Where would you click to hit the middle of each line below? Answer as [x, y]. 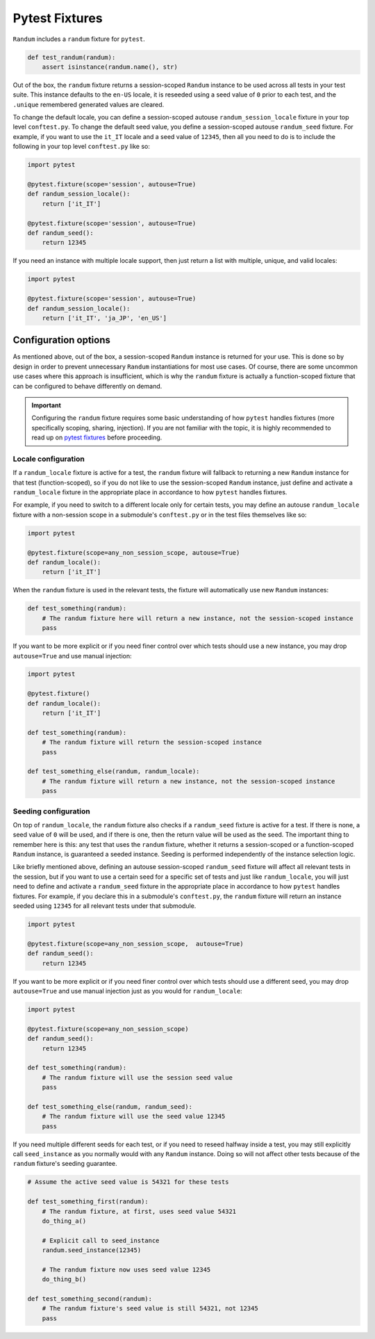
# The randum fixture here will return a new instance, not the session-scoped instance [198, 618]
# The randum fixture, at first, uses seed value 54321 [139, 1211]
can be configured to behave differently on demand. [87, 386]
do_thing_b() [64, 1280]
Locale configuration [49, 459]
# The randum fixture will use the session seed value [137, 1077]
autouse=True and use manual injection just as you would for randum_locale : [127, 991]
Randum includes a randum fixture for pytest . [79, 39]
